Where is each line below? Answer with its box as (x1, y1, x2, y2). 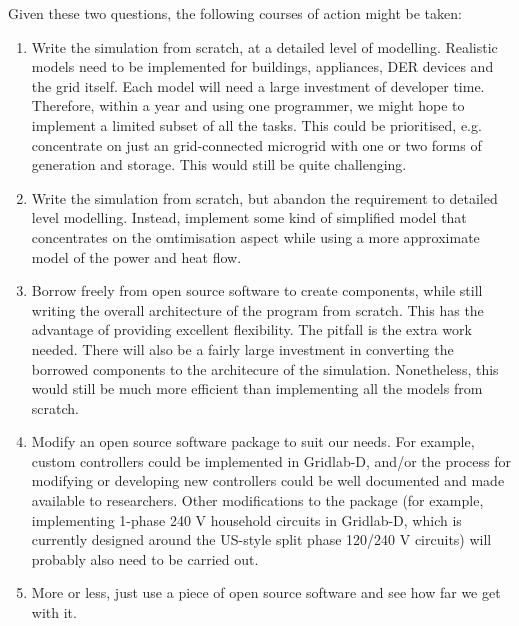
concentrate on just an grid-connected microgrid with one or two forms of (31, 134, 482, 155)
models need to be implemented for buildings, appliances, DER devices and (31, 56, 494, 77)
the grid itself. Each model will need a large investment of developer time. (31, 75, 485, 96)
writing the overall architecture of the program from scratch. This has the (31, 299, 484, 320)
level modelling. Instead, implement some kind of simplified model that (31, 207, 467, 228)
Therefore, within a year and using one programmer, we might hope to (31, 95, 465, 116)
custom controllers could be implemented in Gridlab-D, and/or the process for (31, 450, 511, 471)
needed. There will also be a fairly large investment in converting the (31, 338, 454, 359)
